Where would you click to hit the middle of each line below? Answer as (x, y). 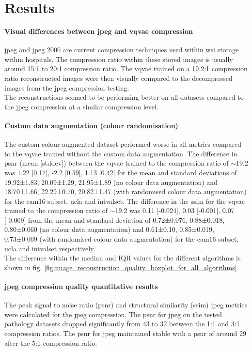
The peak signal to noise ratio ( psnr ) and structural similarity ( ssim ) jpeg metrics (126, 305)
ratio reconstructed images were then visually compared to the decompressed (118, 78)
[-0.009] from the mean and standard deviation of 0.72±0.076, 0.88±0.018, (115, 220)
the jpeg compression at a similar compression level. (81, 106)
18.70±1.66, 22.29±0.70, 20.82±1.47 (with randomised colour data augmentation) (126, 191)
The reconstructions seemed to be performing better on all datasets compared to (124, 97)
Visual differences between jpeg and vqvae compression (99, 31)
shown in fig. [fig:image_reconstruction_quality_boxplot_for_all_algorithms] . (122, 267)
